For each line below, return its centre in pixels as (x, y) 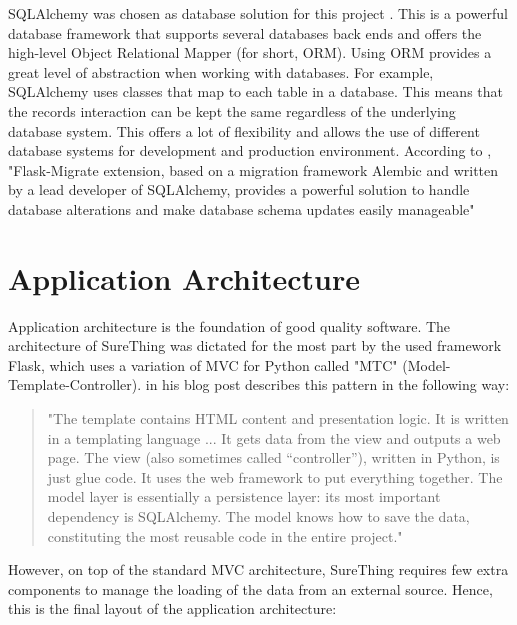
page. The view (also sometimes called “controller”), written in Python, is (273, 457)
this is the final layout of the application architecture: (172, 608)
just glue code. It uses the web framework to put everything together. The (275, 476)
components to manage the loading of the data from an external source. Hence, (250, 588)
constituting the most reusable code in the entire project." (225, 535)
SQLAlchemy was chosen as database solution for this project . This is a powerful (258, 13)
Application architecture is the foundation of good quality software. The (229, 325)
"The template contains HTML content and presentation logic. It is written (278, 418)
